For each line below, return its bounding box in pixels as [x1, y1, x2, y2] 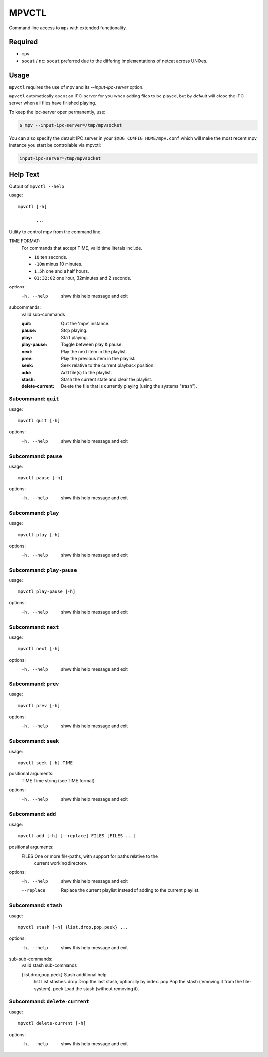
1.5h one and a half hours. [34, 268, 89, 274]
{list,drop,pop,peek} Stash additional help [21, 971, 107, 977]
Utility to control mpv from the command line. [9, 229, 102, 235]
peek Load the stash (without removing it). [53, 985, 140, 992]
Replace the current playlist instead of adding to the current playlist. [61, 887, 200, 893]
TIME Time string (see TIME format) [21, 777, 95, 783]
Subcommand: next [9, 623, 59, 630]
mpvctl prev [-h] [18, 703, 60, 708]
